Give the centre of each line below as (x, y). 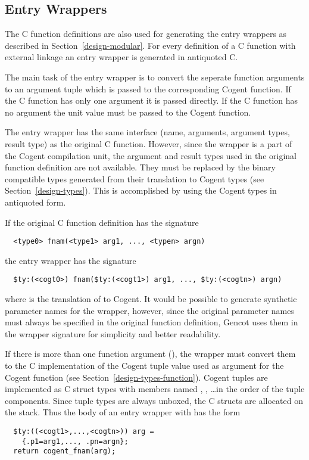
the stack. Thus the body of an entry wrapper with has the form (123, 412)
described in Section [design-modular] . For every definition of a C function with (150, 45)
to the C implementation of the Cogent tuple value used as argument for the (144, 365)
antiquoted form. (35, 202)
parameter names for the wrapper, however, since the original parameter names (149, 310)
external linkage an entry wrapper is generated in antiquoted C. (121, 57)
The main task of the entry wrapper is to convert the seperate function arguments (155, 77)
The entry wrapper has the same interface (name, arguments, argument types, (147, 132)
